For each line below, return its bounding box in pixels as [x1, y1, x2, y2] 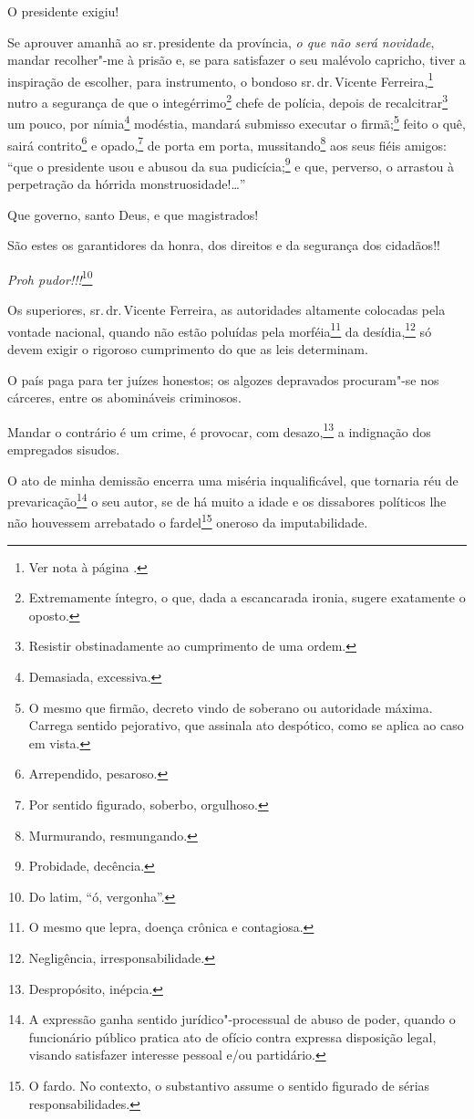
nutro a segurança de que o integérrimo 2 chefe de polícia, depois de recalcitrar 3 [7, 90, 448, 111]
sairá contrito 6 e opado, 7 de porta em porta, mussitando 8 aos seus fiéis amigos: [7, 132, 447, 154]
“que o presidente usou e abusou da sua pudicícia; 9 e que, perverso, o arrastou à [7, 153, 454, 175]
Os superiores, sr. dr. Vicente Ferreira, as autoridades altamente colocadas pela [7, 300, 446, 319]
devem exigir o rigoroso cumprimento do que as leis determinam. [7, 339, 368, 358]
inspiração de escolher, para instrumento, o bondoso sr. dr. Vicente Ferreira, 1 [7, 68, 434, 90]
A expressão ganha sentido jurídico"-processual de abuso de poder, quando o [28, 1009, 456, 1029]
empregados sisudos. [7, 439, 120, 458]
